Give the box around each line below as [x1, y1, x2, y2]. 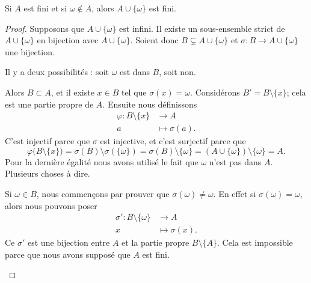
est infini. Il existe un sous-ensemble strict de [119, 22, 285, 34]
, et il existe [51, 85, 94, 98]
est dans [120, 65, 150, 78]
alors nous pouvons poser [5, 199, 97, 211]
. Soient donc [130, 34, 179, 46]
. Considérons [190, 85, 240, 98]
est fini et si [23, 2, 67, 14]
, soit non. [159, 65, 196, 78]
